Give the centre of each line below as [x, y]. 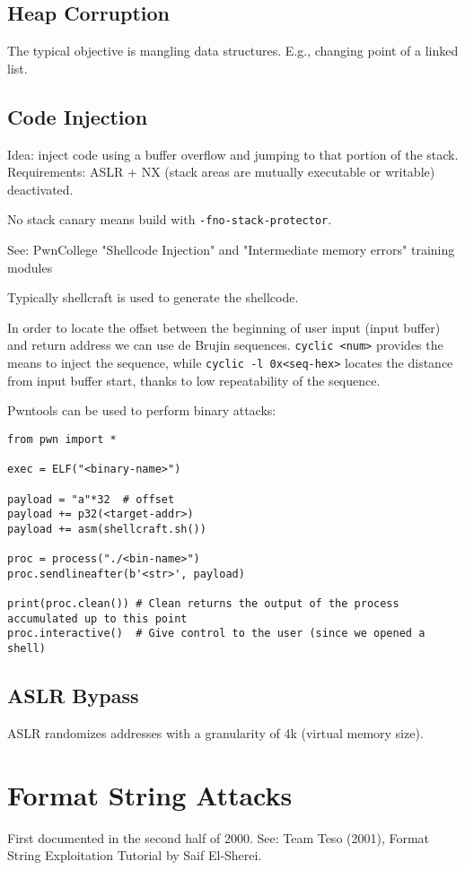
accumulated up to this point [97, 618]
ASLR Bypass [73, 696]
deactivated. [40, 189]
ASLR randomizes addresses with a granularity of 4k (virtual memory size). [215, 732]
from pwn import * [62, 439]
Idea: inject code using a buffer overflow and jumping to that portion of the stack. [233, 154]
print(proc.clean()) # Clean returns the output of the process [203, 604]
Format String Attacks [150, 794]
